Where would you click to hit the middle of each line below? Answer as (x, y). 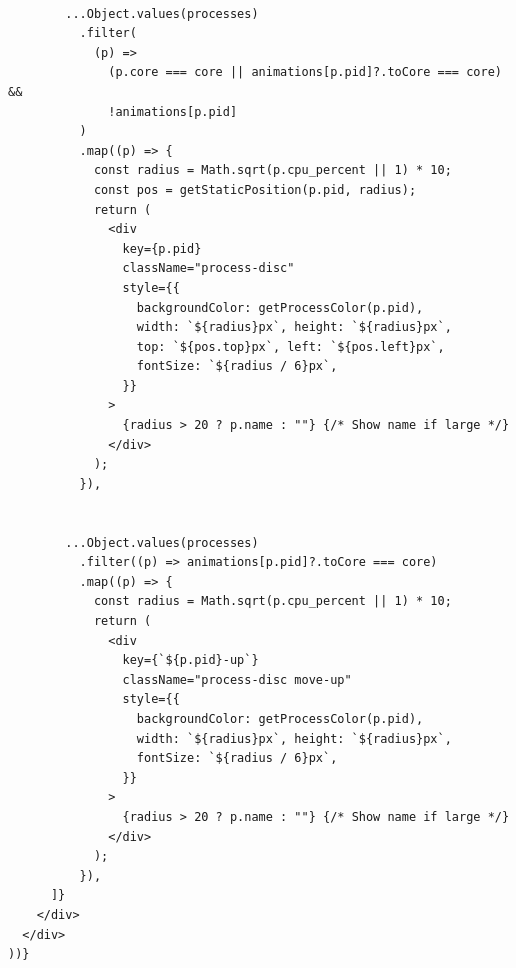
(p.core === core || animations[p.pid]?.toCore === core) (305, 72)
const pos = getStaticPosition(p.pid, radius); (255, 189)
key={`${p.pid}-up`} (190, 660)
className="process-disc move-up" (237, 679)
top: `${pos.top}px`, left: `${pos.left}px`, (290, 346)
